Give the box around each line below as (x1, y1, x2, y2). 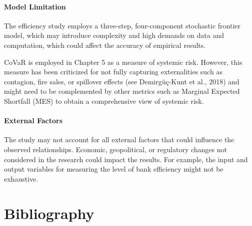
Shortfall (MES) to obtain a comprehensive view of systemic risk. (4, 95, 204, 106)
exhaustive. (4, 173, 38, 184)
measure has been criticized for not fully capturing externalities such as (4, 66, 222, 77)
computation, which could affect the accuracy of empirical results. (4, 39, 206, 50)
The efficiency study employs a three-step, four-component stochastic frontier (4, 20, 241, 30)
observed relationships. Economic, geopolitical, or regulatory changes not (4, 144, 227, 154)
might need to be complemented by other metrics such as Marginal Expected (4, 86, 240, 96)
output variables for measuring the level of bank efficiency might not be (4, 164, 223, 174)
